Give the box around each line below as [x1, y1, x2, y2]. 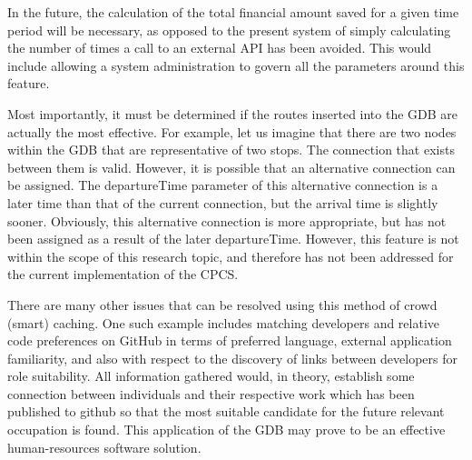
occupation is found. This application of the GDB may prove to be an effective [7, 420, 446, 439]
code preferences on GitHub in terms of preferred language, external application [7, 331, 452, 350]
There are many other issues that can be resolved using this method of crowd [7, 295, 438, 314]
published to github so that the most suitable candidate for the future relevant [7, 402, 445, 421]
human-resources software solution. [7, 437, 202, 456]
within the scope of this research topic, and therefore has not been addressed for [7, 246, 454, 265]
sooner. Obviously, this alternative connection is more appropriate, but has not [7, 211, 447, 230]
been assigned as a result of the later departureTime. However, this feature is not [7, 229, 459, 248]
